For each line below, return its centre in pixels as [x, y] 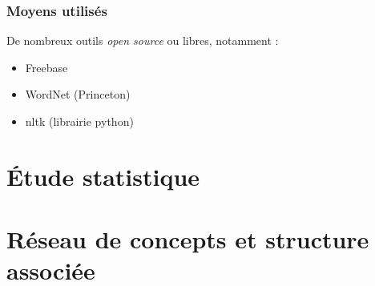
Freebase [46, 67]
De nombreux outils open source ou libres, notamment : [143, 40]
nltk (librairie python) [79, 121]
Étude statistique [103, 176]
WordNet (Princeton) [78, 94]
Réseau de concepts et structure [188, 239]
